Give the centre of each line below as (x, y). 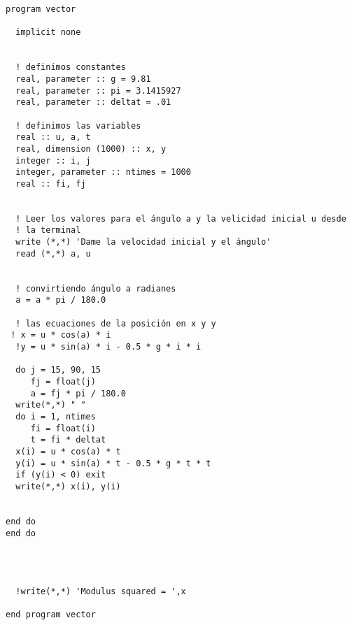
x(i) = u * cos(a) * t (68, 451)
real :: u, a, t (53, 137)
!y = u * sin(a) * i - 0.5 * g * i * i (108, 347)
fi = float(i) (63, 428)
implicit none (48, 33)
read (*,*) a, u (53, 253)
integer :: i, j (53, 160)
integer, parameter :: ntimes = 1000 (103, 172)
